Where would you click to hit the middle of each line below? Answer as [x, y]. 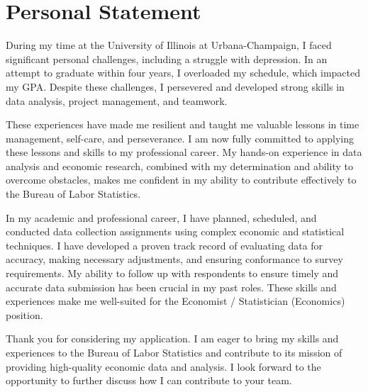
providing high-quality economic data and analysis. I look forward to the [163, 366]
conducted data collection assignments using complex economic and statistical [175, 231]
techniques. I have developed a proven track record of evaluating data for [165, 245]
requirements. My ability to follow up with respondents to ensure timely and [172, 273]
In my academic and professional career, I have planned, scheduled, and [161, 217]
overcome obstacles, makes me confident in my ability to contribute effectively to [181, 180]
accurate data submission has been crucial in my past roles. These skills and [171, 287]
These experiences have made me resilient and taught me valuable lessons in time [183, 124]
